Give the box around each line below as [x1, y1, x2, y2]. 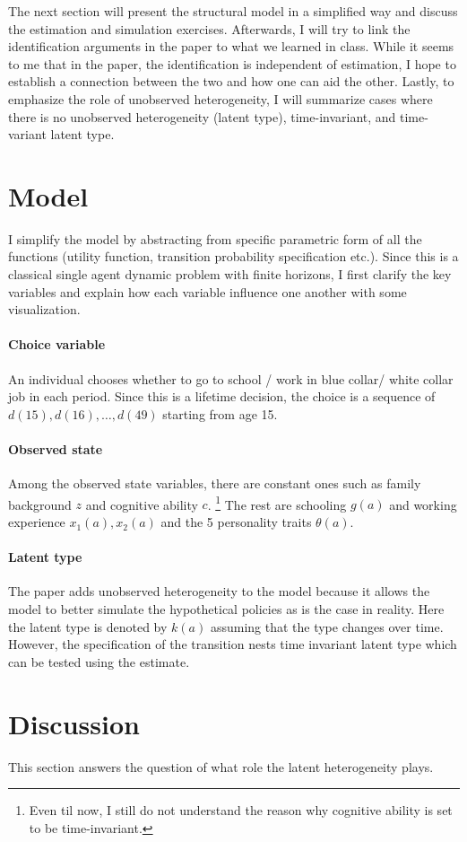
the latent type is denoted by [8, 617, 168, 636]
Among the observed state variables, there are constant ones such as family [8, 474, 421, 493]
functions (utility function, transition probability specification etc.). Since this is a [8, 247, 459, 266]
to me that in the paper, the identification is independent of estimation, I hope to [8, 54, 456, 73]
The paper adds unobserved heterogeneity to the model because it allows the [8, 582, 430, 601]
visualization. [8, 300, 81, 319]
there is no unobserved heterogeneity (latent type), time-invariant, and [8, 107, 396, 126]
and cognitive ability [85, 495, 198, 513]
